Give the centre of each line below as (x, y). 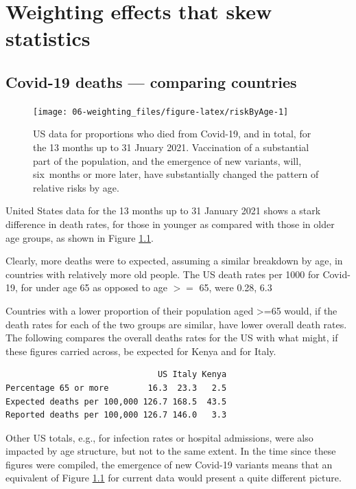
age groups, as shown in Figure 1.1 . (80, 237)
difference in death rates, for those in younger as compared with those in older (170, 224)
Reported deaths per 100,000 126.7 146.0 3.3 (116, 415)
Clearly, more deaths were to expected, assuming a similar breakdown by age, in (174, 261)
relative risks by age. (76, 187)
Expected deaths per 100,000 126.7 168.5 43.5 (116, 401)
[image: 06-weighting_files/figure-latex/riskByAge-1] (161, 112)
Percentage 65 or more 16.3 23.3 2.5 (116, 388)
